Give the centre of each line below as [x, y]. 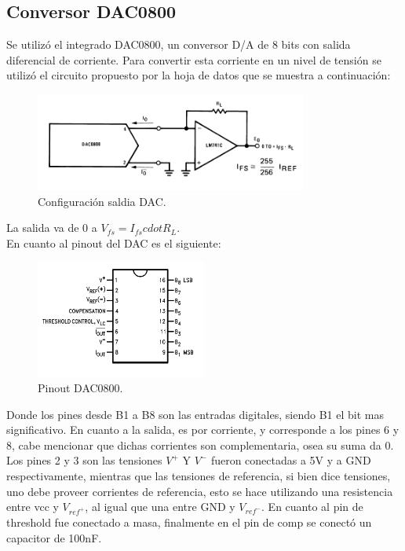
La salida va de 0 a [52, 228]
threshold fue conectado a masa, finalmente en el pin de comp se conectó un [189, 522]
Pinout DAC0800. [80, 388]
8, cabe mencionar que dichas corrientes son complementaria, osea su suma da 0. [200, 444]
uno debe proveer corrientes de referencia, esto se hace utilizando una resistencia [200, 491]
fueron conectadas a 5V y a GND [291, 460]
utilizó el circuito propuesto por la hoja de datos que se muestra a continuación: [199, 75]
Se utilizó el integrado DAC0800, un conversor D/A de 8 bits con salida [179, 44]
